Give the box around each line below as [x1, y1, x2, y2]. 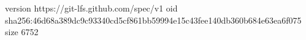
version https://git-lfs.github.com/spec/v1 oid [5, 2, 178, 14]
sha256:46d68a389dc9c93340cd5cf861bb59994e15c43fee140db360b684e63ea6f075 [5, 13, 302, 26]
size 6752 [5, 25, 39, 38]
